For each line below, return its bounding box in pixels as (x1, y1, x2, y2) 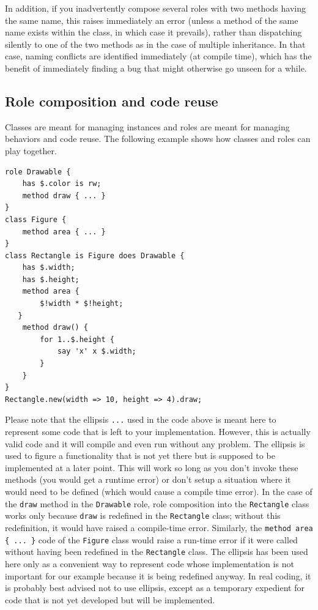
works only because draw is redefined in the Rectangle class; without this (5, 509, 281, 522)
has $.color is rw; (22, 179, 102, 188)
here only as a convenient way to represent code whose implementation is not (5, 557, 294, 570)
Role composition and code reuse (5, 91, 218, 110)
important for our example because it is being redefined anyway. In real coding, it (5, 569, 311, 582)
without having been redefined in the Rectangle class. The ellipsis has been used (5, 545, 308, 558)
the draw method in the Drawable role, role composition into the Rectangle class (5, 497, 309, 510)
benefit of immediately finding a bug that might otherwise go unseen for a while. (5, 61, 307, 74)
